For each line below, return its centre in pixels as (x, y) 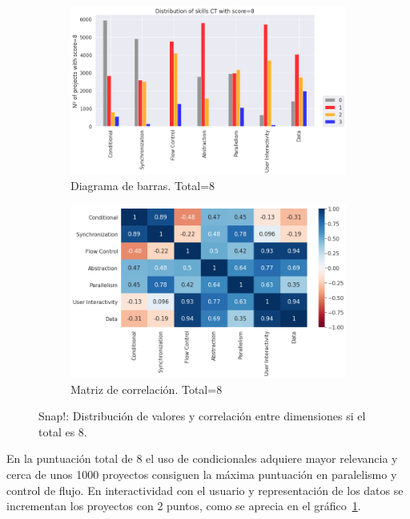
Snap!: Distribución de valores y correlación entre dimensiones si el (202, 416)
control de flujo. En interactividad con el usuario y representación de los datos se (205, 490)
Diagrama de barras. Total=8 (143, 185)
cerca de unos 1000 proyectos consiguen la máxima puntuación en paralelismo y (202, 474)
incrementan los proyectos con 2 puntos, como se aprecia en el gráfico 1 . (184, 506)
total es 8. (63, 431)
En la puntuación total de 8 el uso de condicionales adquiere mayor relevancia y (202, 458)
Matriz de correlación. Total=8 (147, 389)
